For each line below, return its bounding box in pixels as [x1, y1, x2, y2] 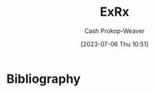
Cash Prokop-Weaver [84, 27, 145, 35]
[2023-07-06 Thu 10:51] [80, 40, 149, 48]
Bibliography [6, 71, 81, 86]
